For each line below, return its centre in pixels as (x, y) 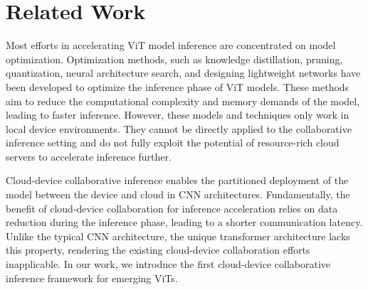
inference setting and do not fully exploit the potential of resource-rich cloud (173, 143)
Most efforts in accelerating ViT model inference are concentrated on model (171, 45)
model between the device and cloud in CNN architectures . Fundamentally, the (178, 194)
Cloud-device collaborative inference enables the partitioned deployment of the (177, 180)
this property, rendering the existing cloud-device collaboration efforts (158, 250)
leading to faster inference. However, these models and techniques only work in (178, 115)
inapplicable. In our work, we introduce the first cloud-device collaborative (168, 264)
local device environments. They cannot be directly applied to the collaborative (179, 128)
